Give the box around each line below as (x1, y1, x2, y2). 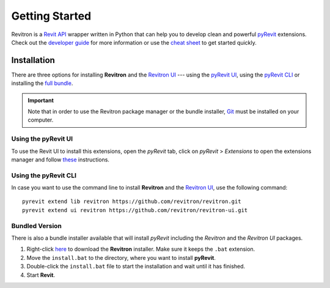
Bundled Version (11, 221, 62, 230)
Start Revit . (26, 271, 55, 278)
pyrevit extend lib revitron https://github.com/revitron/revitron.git (22, 198, 241, 205)
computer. (28, 116, 54, 124)
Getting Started (11, 9, 92, 23)
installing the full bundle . (11, 79, 73, 87)
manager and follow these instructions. (11, 156, 110, 163)
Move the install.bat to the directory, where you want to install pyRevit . (26, 254, 216, 261)
